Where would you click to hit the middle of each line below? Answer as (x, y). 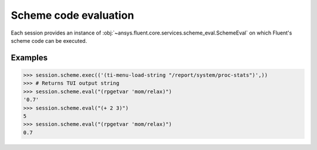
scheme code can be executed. (49, 40)
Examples (29, 58)
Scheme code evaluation (72, 15)
